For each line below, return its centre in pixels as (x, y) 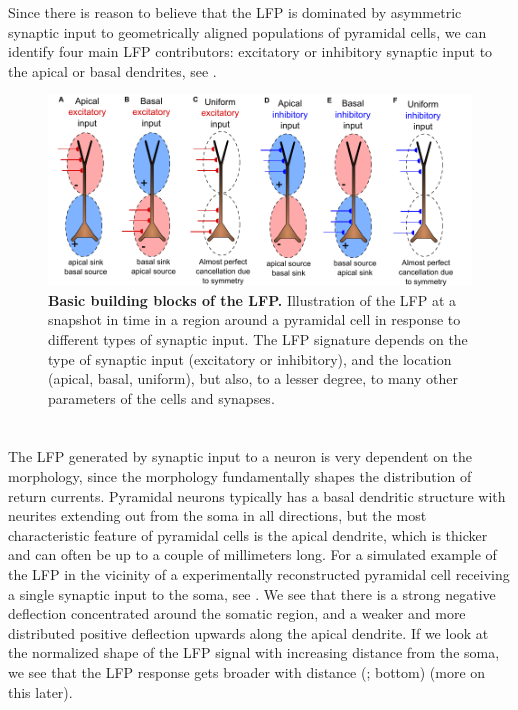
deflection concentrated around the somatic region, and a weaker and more (237, 613)
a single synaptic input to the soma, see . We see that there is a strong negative (252, 593)
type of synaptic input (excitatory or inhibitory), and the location (250, 358)
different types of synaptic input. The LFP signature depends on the (258, 338)
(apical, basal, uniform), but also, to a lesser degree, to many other (253, 378)
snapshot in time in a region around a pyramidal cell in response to (254, 319)
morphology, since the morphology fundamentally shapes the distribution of (240, 476)
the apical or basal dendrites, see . (112, 70)
